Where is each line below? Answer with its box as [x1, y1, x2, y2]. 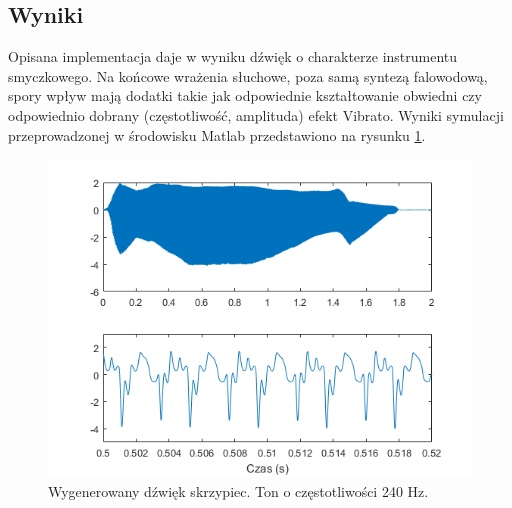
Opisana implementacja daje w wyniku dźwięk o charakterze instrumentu [8, 46, 458, 67]
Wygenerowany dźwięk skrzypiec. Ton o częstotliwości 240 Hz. [48, 480, 429, 501]
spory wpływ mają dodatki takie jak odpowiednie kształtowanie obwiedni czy [8, 85, 482, 106]
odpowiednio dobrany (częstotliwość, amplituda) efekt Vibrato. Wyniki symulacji [8, 104, 504, 125]
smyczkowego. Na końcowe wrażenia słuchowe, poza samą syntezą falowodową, [8, 65, 488, 86]
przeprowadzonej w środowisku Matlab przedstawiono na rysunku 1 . [8, 124, 426, 145]
